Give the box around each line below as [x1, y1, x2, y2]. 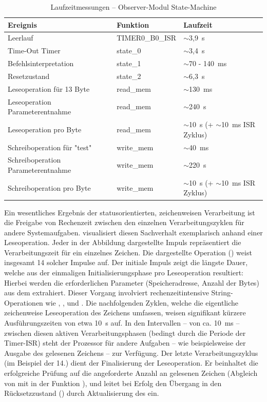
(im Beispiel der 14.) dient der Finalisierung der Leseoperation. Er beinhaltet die [4, 357, 258, 368]
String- [211, 287, 233, 298]
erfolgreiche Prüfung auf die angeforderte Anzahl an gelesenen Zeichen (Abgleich [4, 368, 258, 378]
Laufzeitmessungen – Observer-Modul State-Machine [50, 2, 217, 12]
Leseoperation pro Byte [8, 124, 82, 134]
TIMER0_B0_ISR [117, 32, 177, 43]
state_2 [117, 70, 141, 81]
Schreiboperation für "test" [8, 142, 92, 152]
